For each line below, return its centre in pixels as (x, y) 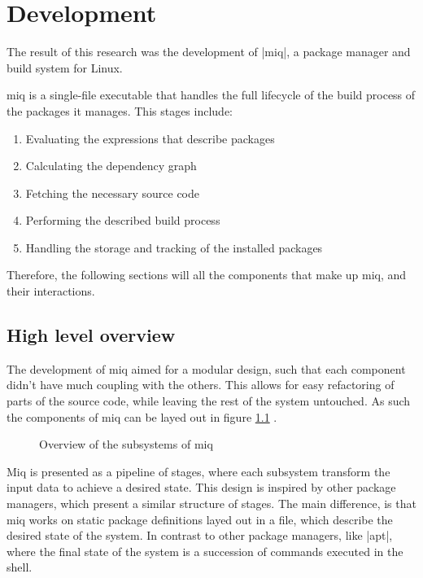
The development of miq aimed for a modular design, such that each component (206, 368)
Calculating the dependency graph (111, 166)
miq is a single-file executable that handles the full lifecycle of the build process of (211, 95)
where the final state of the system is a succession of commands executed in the (205, 551)
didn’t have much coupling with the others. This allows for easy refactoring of (201, 385)
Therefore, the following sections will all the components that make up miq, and (207, 275)
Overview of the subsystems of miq (126, 444)
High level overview (91, 335)
